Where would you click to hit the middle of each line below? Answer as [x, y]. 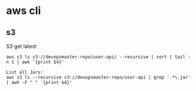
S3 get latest [21, 46]
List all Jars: [25, 72]
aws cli [24, 11]
